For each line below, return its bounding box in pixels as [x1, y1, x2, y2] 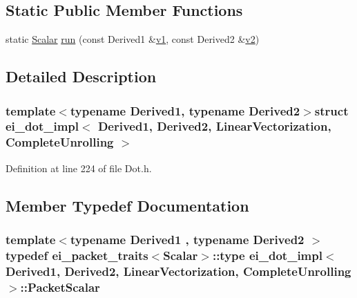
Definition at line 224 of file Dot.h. [6, 160, 152, 175]
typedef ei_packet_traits [6, 246, 148, 263]
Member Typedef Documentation [6, 194, 249, 216]
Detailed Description [6, 66, 157, 87]
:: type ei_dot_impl [212, 246, 322, 263]
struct [314, 102, 349, 119]
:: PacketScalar [20, 278, 100, 295]
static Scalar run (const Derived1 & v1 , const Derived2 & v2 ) [6, 32, 260, 46]
